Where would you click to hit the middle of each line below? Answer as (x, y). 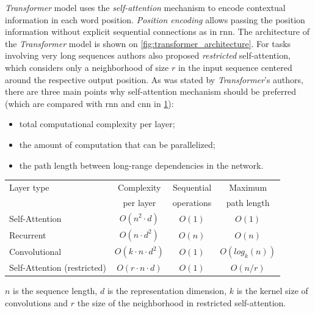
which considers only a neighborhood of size (87, 67)
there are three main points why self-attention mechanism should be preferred (150, 91)
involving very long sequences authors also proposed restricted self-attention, (148, 55)
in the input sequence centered (235, 67)
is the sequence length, (55, 291)
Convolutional (35, 252)
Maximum (248, 187)
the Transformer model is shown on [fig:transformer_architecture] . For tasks (148, 43)
